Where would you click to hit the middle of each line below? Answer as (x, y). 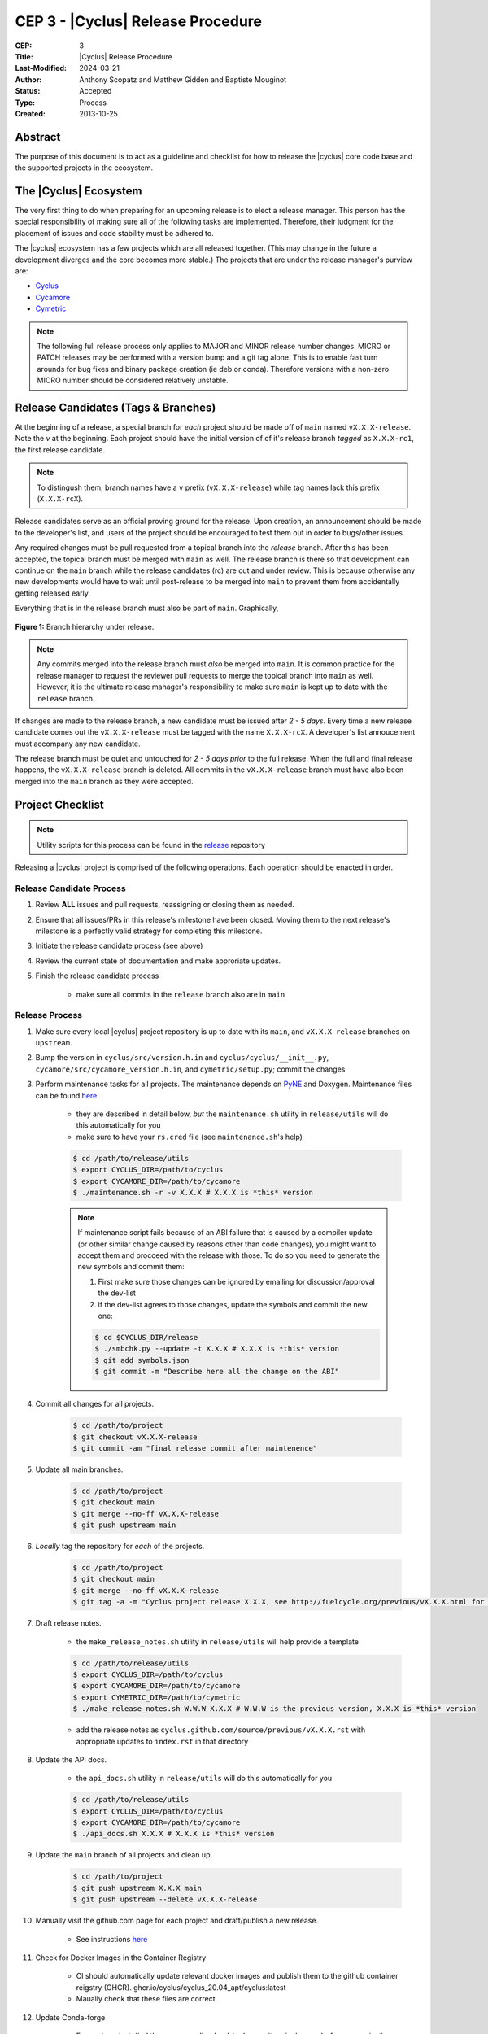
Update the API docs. (71, 1759)
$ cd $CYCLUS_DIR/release (146, 1338)
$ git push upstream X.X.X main (137, 1888)
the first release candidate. (60, 450)
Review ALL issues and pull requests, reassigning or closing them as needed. (165, 905)
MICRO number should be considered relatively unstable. (133, 380)
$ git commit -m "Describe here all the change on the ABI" (217, 1372)
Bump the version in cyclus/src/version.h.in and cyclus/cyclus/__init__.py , (182, 1058)
